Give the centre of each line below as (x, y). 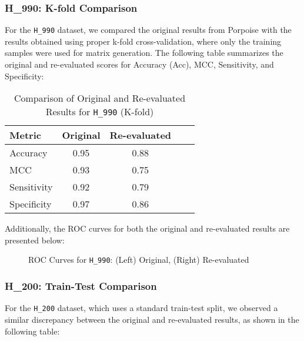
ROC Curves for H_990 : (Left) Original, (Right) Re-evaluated (139, 260)
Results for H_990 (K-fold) (100, 112)
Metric (25, 135)
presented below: (35, 240)
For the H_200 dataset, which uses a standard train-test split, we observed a (141, 308)
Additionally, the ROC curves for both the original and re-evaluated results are (147, 228)
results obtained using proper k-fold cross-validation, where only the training (143, 41)
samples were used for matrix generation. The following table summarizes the (144, 53)
